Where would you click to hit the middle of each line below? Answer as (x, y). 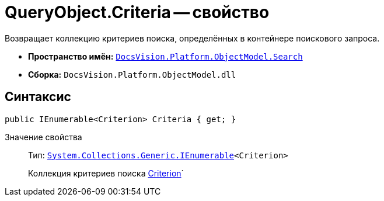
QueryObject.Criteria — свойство (137, 12)
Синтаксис (38, 97)
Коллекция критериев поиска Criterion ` (106, 173)
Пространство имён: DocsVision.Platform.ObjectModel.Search (165, 56)
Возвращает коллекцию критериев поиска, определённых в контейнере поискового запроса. (192, 38)
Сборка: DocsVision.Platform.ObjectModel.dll (132, 74)
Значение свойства (43, 137)
